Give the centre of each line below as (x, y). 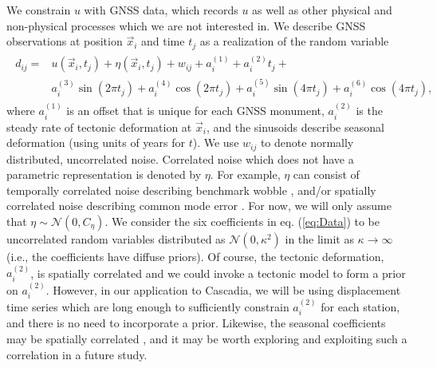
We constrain (39, 10)
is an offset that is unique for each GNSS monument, (195, 111)
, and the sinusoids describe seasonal (295, 127)
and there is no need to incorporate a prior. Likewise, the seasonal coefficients (196, 323)
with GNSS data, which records (161, 10)
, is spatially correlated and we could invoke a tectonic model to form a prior (218, 273)
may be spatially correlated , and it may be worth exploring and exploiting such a (207, 338)
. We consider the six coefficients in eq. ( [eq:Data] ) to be (242, 222)
